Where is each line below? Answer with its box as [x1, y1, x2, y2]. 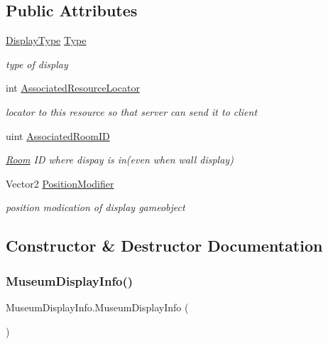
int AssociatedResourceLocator [6, 80, 140, 95]
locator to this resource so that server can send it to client [6, 104, 258, 119]
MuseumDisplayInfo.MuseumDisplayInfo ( [6, 299, 189, 314]
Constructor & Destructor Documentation [6, 235, 323, 257]
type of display [6, 56, 68, 71]
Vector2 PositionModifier [6, 176, 114, 190]
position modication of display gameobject [6, 200, 185, 215]
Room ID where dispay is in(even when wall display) [6, 152, 234, 167]
